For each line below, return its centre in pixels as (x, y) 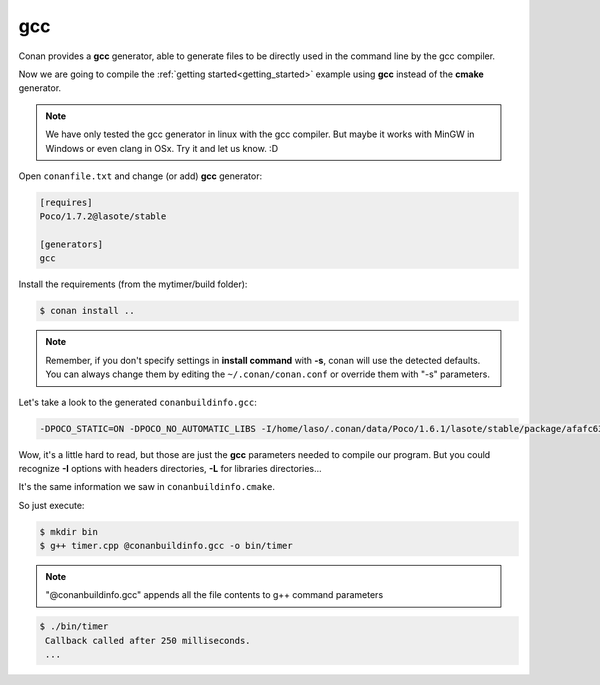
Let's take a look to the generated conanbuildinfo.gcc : (137, 402)
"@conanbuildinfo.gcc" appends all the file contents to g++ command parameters (214, 595)
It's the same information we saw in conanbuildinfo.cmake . (146, 487)
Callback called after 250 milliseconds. (148, 640)
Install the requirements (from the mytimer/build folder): (133, 284)
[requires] (66, 202)
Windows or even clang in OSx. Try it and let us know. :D (162, 148)
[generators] (71, 244)
